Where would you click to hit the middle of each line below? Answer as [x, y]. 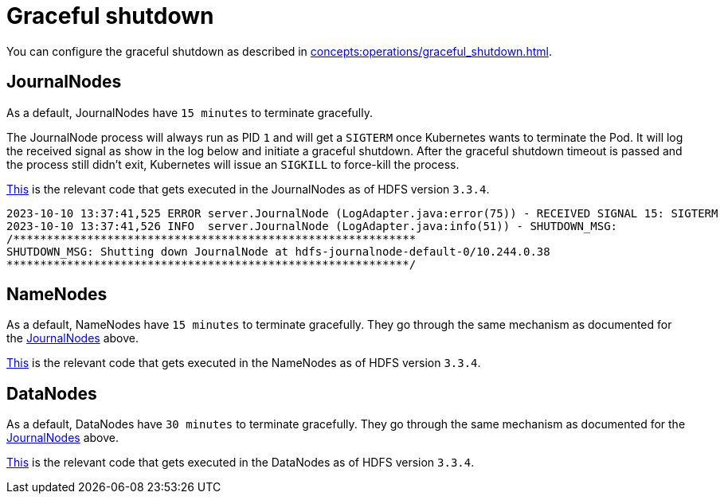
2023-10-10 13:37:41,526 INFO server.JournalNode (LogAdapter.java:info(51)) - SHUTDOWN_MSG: [312, 226]
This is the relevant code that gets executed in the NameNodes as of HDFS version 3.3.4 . [244, 363]
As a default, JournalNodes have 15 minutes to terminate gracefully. [190, 112]
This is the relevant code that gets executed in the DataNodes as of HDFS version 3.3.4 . [241, 463]
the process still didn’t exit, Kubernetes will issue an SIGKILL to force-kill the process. [233, 164]
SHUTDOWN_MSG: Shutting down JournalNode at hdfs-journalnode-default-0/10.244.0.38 [278, 251]
